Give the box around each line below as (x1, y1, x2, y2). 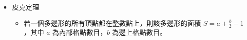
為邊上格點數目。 (112, 27, 167, 37)
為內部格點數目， (52, 27, 107, 37)
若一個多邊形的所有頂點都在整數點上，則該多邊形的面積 (23, 18, 201, 28)
